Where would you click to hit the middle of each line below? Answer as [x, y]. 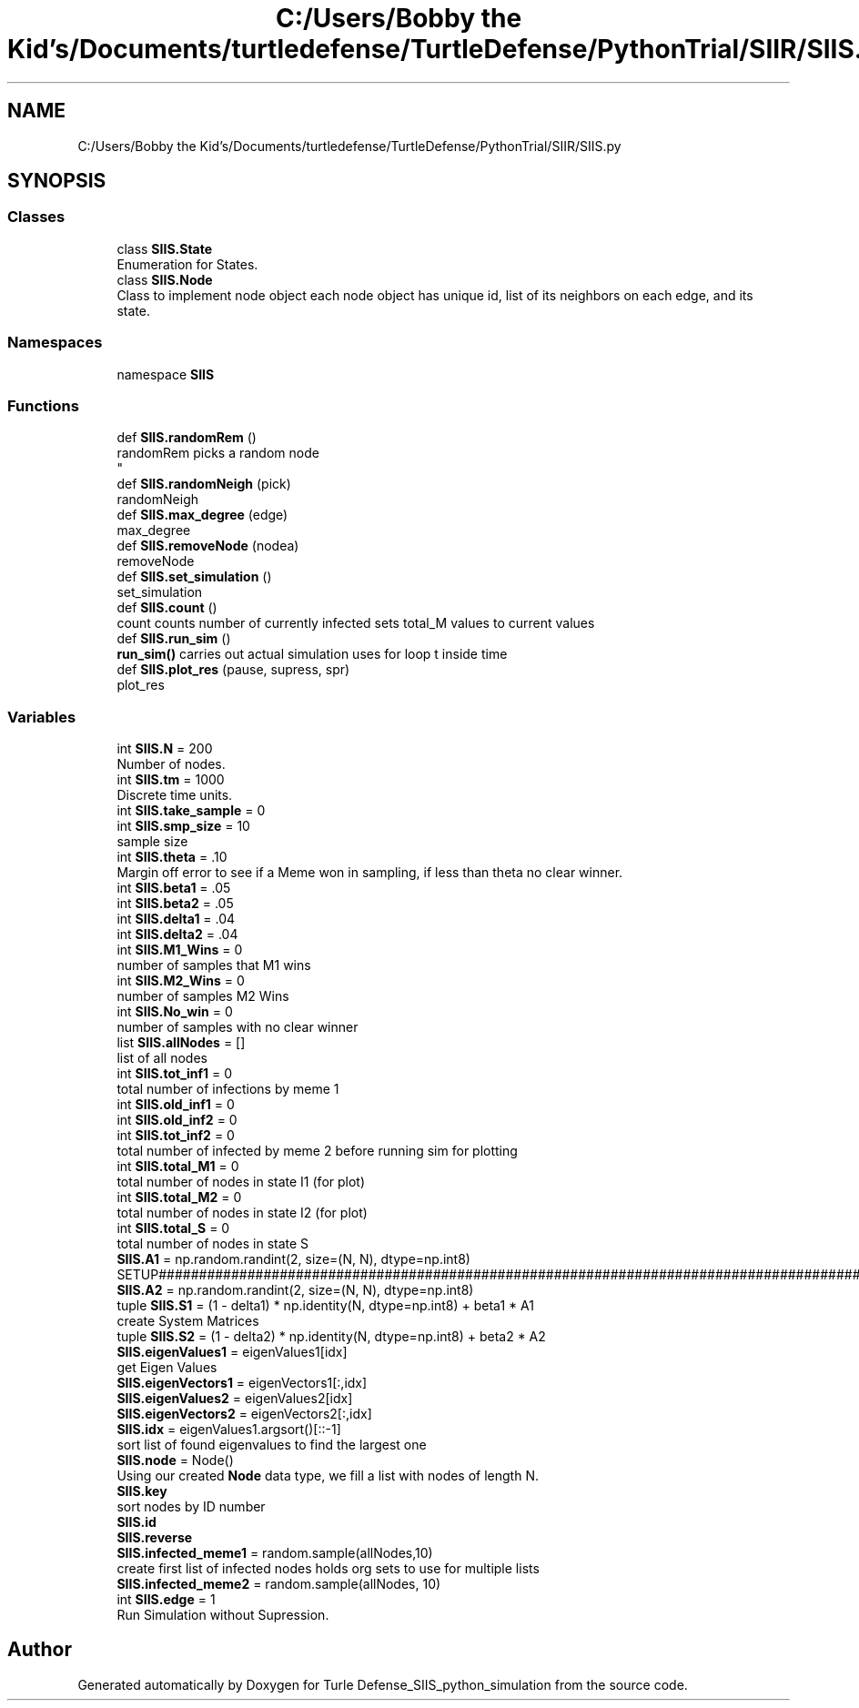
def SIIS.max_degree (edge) [202, 515]
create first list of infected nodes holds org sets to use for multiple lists [328, 1569]
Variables [42, 717]
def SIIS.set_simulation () [194, 577]
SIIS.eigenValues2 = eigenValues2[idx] [235, 1399]
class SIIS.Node [165, 279]
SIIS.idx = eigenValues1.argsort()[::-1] [229, 1430]
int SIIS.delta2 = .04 [177, 935]
